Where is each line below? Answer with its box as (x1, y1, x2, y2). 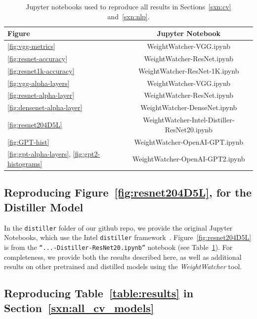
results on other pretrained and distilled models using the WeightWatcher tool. (4, 261, 242, 272)
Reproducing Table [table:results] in (4, 285, 194, 301)
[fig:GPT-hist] (7, 136, 49, 147)
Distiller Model (4, 199, 84, 214)
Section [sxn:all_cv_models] (4, 300, 154, 315)
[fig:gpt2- (73, 149, 100, 159)
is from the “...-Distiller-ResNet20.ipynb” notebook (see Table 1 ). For (4, 241, 233, 252)
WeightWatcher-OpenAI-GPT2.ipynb (132, 154, 245, 164)
